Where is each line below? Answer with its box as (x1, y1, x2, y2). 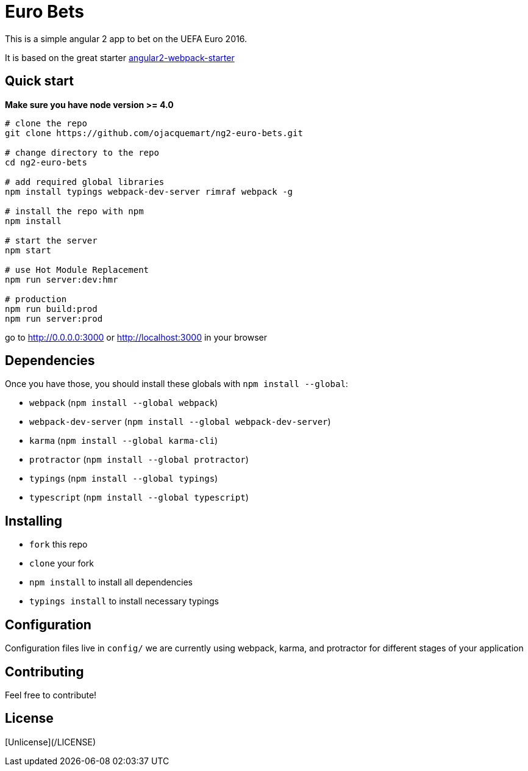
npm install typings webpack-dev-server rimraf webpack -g (5, 186, 293, 197)
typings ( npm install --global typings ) (29, 473, 218, 484)
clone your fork (29, 558, 94, 569)
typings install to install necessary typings (29, 596, 219, 607)
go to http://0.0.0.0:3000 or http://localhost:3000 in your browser (5, 331, 268, 342)
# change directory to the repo (5, 147, 159, 157)
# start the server (5, 235, 98, 245)
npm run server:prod (5, 313, 103, 324)
